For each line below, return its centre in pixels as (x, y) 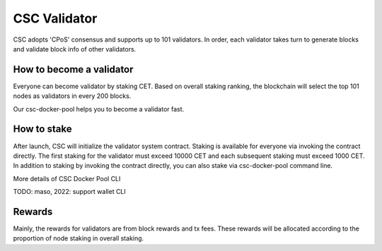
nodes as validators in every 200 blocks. (72, 96)
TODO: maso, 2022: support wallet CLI (70, 192)
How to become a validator (73, 69)
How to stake (42, 129)
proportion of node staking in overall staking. (79, 238)
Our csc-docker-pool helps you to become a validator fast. (99, 109)
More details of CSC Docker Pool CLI (67, 178)
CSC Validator (55, 18)
